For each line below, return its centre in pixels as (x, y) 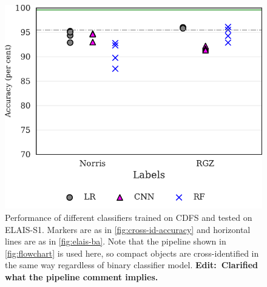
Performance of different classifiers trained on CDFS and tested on (129, 217)
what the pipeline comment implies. (82, 276)
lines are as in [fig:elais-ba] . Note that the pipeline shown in (116, 241)
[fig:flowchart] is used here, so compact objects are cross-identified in (132, 253)
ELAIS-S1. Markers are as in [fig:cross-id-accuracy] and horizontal (128, 229)
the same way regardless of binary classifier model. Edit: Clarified (132, 265)
